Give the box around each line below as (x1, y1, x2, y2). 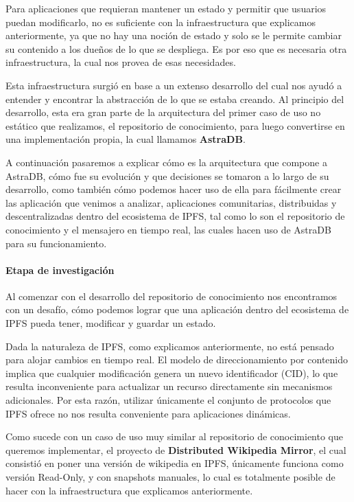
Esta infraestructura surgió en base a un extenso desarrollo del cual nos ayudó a (5, 78, 342, 92)
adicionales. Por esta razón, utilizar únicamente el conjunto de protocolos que (5, 393, 331, 407)
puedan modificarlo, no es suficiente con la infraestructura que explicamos (5, 14, 316, 29)
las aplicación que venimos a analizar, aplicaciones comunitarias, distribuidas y (5, 195, 337, 209)
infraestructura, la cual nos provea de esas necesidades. (5, 55, 236, 69)
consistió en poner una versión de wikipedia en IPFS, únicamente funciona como (5, 456, 344, 470)
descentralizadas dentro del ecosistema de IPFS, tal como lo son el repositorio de (5, 209, 345, 223)
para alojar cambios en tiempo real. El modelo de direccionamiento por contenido (5, 352, 349, 367)
